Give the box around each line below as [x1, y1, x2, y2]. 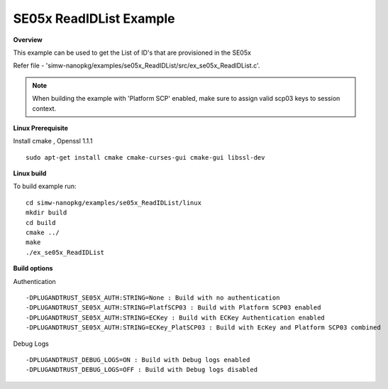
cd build [26, 219, 56, 226]
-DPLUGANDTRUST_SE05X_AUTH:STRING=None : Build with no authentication [26, 293, 280, 302]
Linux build [13, 169, 47, 177]
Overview [13, 35, 43, 44]
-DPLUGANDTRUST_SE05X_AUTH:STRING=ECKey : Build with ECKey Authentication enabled [26, 313, 326, 322]
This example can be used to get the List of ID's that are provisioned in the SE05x [13, 48, 252, 57]
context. [32, 104, 57, 113]
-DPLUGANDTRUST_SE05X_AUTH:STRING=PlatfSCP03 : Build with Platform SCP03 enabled [26, 304, 321, 312]
